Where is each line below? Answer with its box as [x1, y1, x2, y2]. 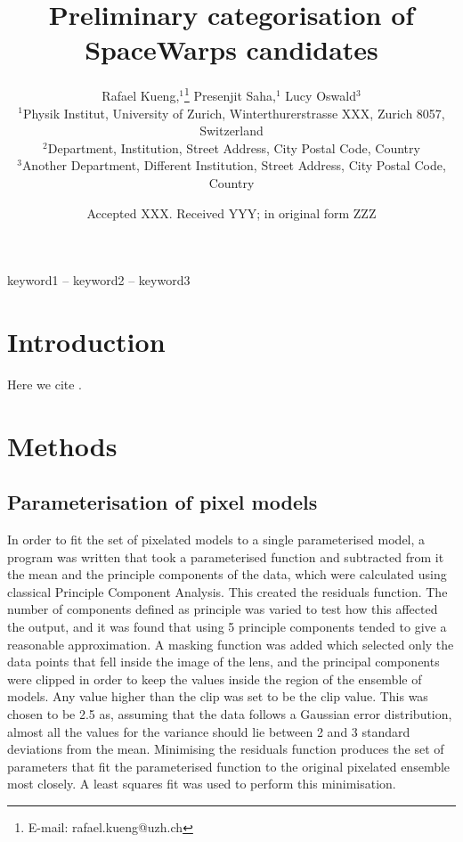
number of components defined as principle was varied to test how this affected [7, 600, 438, 618]
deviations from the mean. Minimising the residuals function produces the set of [7, 740, 444, 758]
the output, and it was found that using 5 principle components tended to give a [7, 617, 447, 635]
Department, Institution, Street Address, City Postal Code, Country [47, 138, 420, 157]
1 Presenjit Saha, [183, 84, 276, 104]
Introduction [7, 323, 166, 359]
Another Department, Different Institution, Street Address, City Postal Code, [21, 156, 446, 175]
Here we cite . [7, 374, 83, 393]
